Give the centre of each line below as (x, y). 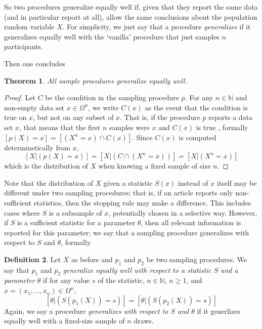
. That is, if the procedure (160, 117)
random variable (29, 27)
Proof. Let (20, 97)
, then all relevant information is (191, 222)
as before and (92, 259)
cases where (22, 212)
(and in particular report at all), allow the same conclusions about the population (131, 16)
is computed (198, 137)
